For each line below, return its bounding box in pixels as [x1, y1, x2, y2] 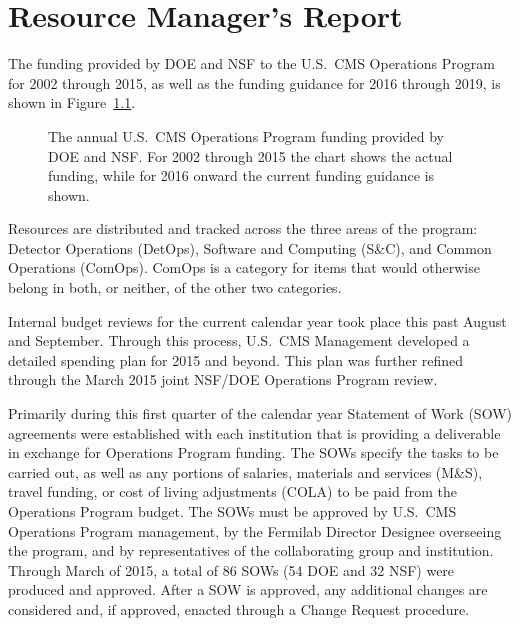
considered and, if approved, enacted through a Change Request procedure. [8, 598, 470, 619]
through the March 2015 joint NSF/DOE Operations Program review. [8, 369, 438, 390]
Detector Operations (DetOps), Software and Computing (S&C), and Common [8, 237, 492, 258]
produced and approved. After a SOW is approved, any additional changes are [8, 579, 488, 600]
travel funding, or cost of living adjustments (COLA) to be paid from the [8, 481, 457, 502]
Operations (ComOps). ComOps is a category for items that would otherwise [8, 257, 480, 278]
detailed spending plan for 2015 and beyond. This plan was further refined [8, 349, 464, 370]
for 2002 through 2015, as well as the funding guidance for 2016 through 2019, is [8, 72, 501, 93]
